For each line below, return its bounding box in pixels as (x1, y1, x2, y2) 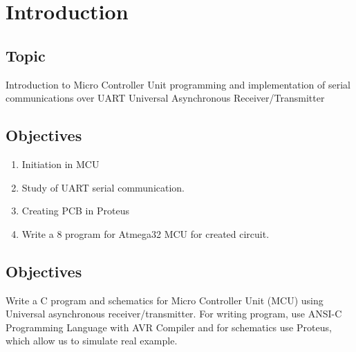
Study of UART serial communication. (21, 180, 185, 194)
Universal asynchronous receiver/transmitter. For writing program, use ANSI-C (6, 306, 342, 321)
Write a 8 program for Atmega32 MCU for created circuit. (21, 226, 270, 241)
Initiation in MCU (21, 156, 100, 171)
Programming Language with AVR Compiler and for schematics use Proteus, (6, 319, 332, 334)
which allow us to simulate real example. (6, 333, 178, 348)
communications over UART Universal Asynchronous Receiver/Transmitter (6, 91, 325, 105)
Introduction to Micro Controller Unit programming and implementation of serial (6, 77, 350, 91)
